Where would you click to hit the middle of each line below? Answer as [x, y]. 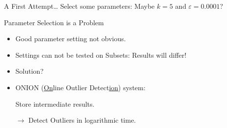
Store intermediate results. [55, 104]
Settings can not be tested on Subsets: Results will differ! [101, 55]
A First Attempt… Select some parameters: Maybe [79, 6]
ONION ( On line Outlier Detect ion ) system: [80, 87]
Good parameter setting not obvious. [71, 39]
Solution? [29, 71]
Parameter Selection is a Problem [54, 22]
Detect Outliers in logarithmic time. [82, 120]
